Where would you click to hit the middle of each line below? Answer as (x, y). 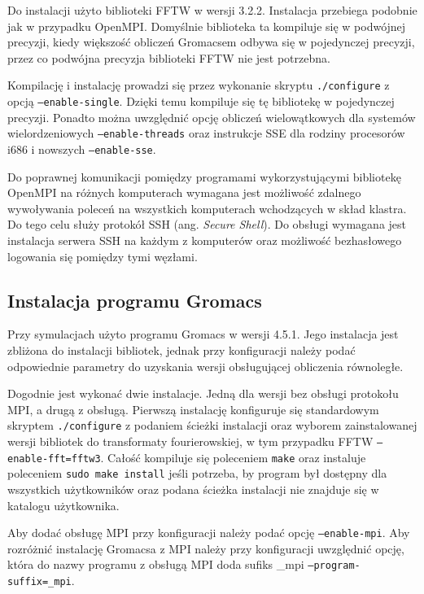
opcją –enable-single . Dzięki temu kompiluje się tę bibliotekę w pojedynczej (201, 101)
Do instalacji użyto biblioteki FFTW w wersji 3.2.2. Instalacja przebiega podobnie (212, 10)
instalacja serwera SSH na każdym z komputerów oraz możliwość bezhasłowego (205, 240)
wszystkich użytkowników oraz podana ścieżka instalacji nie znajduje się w (193, 489)
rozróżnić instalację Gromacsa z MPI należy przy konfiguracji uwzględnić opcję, (206, 548)
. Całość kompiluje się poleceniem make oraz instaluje (233, 457)
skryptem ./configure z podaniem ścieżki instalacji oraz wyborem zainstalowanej (212, 425)
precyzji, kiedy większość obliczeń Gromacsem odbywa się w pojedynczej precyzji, (211, 42)
